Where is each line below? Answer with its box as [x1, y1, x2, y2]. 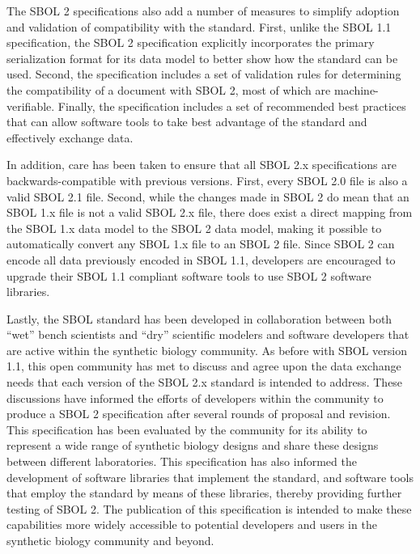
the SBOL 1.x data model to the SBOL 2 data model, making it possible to [6, 219, 382, 236]
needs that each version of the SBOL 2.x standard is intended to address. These [6, 374, 403, 391]
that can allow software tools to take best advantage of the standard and [6, 113, 367, 130]
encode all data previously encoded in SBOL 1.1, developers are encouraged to [6, 251, 396, 268]
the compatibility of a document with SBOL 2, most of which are [6, 81, 331, 98]
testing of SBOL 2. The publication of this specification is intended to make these [6, 500, 412, 517]
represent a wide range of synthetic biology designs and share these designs [6, 437, 379, 454]
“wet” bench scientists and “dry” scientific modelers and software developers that [6, 326, 409, 343]
